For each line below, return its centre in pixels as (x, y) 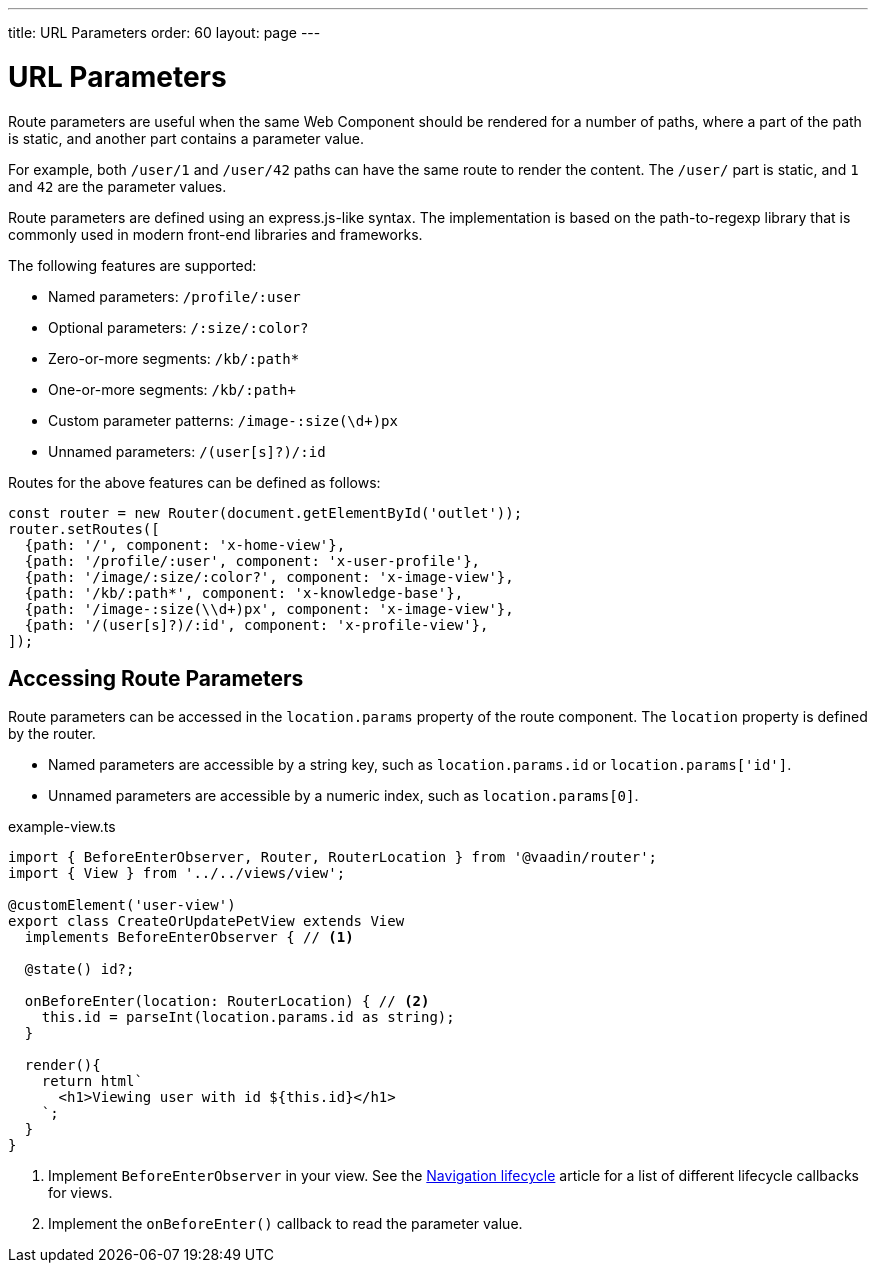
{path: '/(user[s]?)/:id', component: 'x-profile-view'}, (256, 624)
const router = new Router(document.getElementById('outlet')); (265, 512)
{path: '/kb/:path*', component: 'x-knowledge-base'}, (244, 592)
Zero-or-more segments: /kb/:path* (174, 358)
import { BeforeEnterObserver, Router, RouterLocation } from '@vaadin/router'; (333, 857)
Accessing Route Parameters (156, 678)
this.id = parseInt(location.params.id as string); (248, 1017)
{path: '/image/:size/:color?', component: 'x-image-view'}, (269, 576)
